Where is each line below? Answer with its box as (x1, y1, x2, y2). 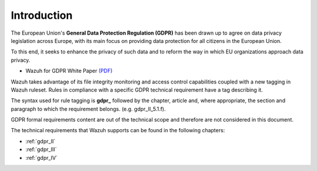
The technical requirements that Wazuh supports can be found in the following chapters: (11, 127, 225, 134)
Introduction (11, 9, 73, 22)
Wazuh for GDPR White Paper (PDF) (25, 68, 113, 75)
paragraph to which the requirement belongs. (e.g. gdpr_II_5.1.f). (11, 105, 166, 112)
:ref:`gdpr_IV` (25, 154, 58, 161)
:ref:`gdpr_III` (25, 146, 57, 153)
